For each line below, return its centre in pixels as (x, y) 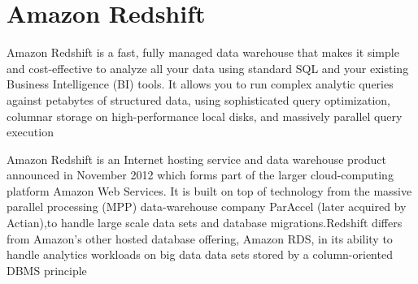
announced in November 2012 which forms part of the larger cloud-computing (200, 175)
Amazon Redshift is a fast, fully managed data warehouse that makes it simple (203, 52)
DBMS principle (47, 270)
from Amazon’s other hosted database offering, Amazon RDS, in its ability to (200, 238)
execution (30, 132)
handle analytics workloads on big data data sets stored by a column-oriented (200, 254)
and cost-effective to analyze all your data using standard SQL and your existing (208, 68)
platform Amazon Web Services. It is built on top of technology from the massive (209, 190)
